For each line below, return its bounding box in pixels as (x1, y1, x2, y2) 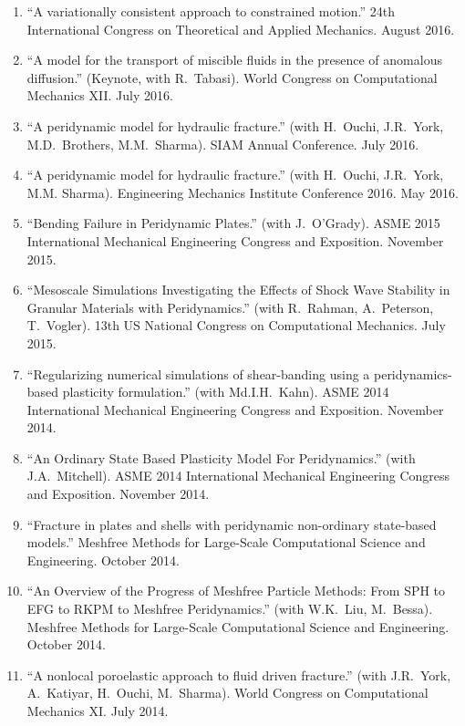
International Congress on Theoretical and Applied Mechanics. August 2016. (26, 19, 455, 38)
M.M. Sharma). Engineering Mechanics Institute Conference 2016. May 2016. (26, 182, 459, 202)
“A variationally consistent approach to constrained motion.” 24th (26, 2, 396, 20)
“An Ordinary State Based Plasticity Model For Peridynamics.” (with (26, 448, 416, 467)
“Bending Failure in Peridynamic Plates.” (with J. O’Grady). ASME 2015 (26, 213, 440, 233)
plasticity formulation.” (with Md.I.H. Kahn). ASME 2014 (62, 382, 389, 401)
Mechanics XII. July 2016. (26, 86, 173, 105)
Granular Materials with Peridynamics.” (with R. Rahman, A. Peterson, (26, 297, 434, 316)
